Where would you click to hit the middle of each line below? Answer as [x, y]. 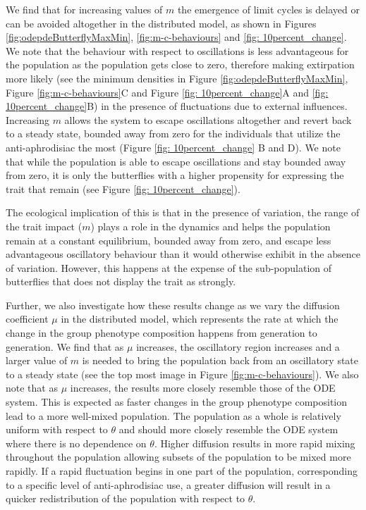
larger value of [37, 360]
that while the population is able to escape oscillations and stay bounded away [176, 161]
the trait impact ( [44, 226]
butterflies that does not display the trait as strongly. [121, 281]
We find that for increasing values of [84, 9]
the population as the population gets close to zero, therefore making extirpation [180, 64]
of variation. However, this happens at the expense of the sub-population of [169, 267]
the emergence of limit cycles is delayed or [268, 9]
